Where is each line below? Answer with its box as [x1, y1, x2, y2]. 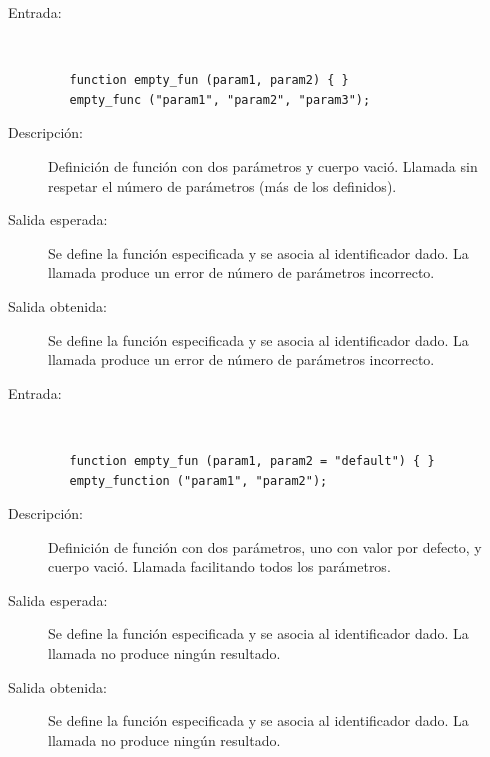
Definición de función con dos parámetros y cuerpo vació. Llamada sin [48, 155, 478, 176]
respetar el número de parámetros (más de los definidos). [48, 175, 397, 196]
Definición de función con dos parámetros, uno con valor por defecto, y [48, 536, 482, 557]
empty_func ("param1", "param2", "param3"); [69, 92, 371, 107]
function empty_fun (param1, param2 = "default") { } [69, 453, 435, 468]
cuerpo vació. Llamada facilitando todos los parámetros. [48, 556, 391, 577]
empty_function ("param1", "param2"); [69, 473, 328, 488]
